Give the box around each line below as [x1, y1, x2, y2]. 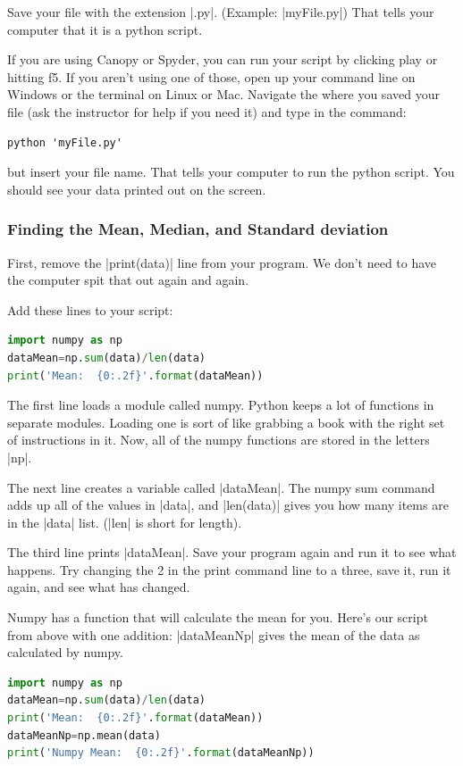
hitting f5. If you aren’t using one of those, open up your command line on [7, 67, 416, 86]
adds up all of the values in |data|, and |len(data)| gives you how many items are [7, 495, 449, 514]
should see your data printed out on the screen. [7, 179, 266, 198]
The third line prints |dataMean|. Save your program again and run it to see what [7, 543, 457, 562]
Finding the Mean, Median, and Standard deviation [7, 218, 389, 240]
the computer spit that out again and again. [7, 271, 249, 289]
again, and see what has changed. [7, 578, 190, 596]
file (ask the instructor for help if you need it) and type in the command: [7, 102, 407, 121]
